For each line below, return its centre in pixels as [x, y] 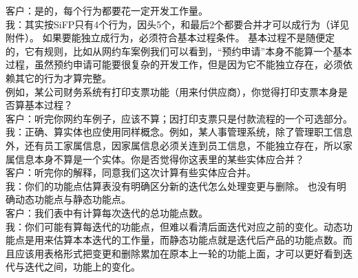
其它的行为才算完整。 [63, 77]
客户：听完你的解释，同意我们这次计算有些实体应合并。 [131, 172]
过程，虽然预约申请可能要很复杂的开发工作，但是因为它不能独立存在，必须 [174, 64]
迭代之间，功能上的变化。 [82, 267]
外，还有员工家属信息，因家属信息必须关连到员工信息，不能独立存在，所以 [174, 145]
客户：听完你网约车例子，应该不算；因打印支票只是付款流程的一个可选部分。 [179, 118]
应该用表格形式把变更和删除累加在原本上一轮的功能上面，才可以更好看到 [179, 253]
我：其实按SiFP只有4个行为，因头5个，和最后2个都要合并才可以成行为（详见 [178, 24]
